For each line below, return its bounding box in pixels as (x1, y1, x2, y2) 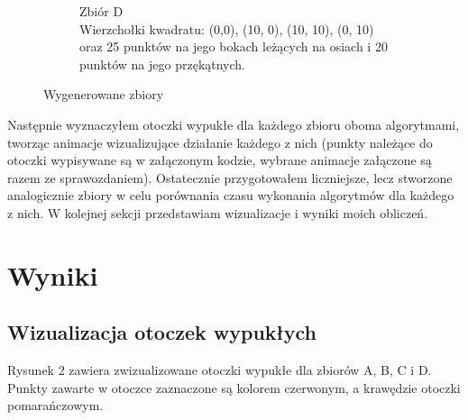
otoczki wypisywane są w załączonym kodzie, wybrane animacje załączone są (7, 151, 432, 169)
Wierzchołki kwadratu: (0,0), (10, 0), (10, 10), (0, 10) (79, 19, 374, 38)
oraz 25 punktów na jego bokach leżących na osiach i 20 (79, 37, 388, 56)
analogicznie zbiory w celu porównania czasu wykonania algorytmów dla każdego (7, 186, 454, 205)
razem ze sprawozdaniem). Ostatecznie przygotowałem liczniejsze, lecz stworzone (7, 168, 453, 187)
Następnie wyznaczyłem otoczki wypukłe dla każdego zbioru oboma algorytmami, (7, 114, 460, 133)
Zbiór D (79, 2, 124, 20)
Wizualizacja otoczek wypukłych (7, 318, 317, 346)
